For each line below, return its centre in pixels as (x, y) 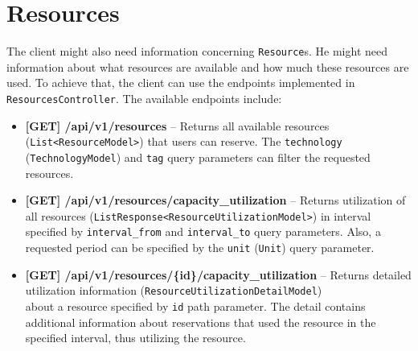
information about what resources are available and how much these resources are (208, 66)
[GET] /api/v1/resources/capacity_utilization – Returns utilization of (215, 200)
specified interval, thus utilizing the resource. (135, 338)
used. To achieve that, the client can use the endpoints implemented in (181, 83)
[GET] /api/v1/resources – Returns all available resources (177, 125)
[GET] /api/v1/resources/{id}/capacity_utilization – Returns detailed (218, 274)
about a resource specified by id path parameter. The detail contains (195, 306)
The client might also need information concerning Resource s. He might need (197, 51)
